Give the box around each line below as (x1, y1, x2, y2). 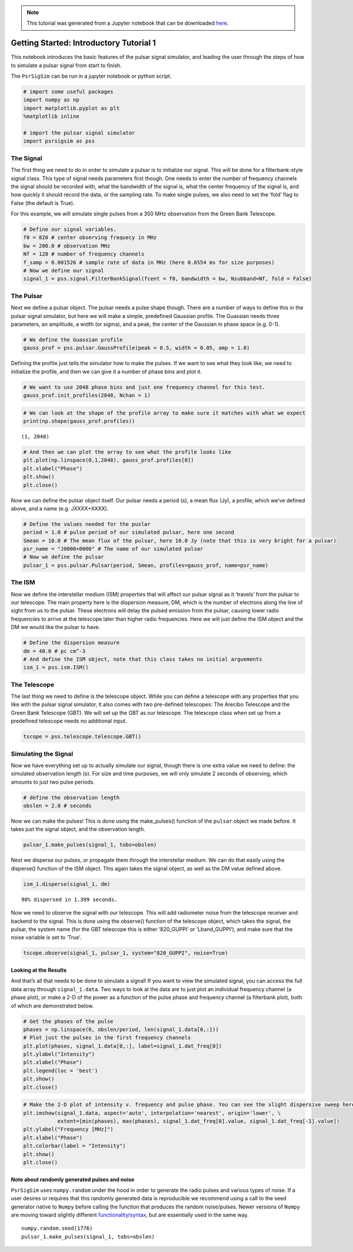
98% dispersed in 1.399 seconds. (21, 896, 118, 903)
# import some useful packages (23, 88, 114, 95)
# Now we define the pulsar (23, 554, 104, 561)
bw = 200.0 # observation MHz (23, 242, 111, 249)
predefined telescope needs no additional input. (11, 717, 128, 724)
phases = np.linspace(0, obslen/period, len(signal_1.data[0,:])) (23, 1026, 219, 1033)
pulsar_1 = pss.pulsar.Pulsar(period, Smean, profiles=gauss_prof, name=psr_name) (23, 562, 269, 568)
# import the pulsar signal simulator (23, 130, 135, 137)
